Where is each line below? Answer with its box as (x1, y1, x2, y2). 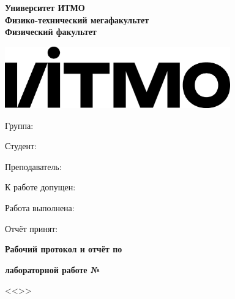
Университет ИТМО (5, 1, 85, 14)
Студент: (5, 139, 37, 152)
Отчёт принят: (5, 222, 58, 235)
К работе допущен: (5, 181, 76, 193)
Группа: (5, 118, 34, 131)
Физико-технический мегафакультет (5, 13, 149, 26)
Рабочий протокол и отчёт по (5, 243, 122, 255)
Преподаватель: (5, 160, 62, 173)
